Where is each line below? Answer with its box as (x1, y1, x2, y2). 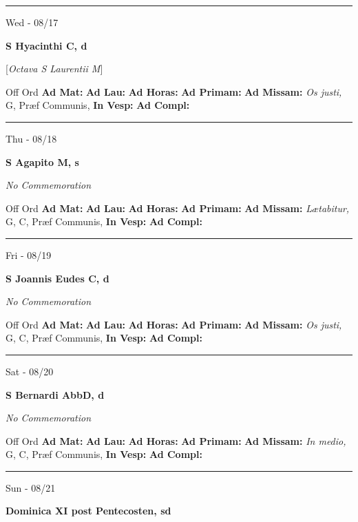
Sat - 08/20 (6, 364, 54, 378)
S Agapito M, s (6, 154, 79, 169)
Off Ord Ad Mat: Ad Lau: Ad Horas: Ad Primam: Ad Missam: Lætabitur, (6, 200, 350, 215)
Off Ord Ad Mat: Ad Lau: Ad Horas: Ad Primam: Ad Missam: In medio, (6, 433, 346, 448)
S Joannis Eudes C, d (6, 271, 109, 285)
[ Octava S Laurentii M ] (6, 61, 103, 76)
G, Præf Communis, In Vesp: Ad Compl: (6, 98, 190, 112)
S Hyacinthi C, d (6, 38, 87, 52)
